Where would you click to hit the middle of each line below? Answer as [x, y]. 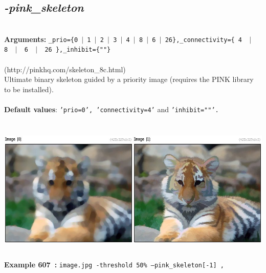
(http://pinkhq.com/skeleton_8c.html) [65, 69]
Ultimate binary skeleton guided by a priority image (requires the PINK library [129, 79]
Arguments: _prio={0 [41, 39]
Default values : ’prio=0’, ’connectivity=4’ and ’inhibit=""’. [112, 109]
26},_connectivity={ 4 [204, 40]
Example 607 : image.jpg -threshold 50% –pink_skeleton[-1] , [114, 264]
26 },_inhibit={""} [78, 50]
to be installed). [29, 89]
